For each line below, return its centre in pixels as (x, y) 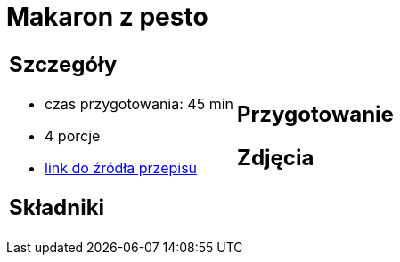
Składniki (57, 207)
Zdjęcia (275, 157)
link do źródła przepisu (121, 167)
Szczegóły (63, 64)
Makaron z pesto (107, 17)
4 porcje (73, 135)
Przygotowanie (315, 114)
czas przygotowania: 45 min (139, 103)
